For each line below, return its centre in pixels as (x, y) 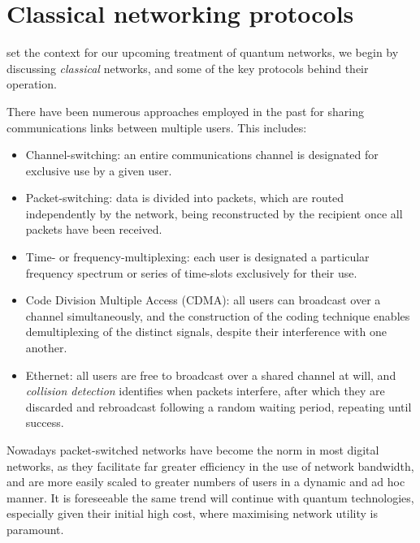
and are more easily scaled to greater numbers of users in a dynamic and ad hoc (206, 482)
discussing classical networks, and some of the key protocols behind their (188, 68)
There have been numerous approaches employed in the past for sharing (185, 111)
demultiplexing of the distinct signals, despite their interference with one (206, 332)
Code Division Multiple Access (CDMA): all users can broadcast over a (203, 300)
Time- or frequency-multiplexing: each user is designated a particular (197, 257)
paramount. (35, 529)
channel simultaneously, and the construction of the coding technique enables (218, 315)
